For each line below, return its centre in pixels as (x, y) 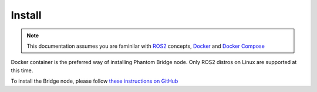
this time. (22, 70)
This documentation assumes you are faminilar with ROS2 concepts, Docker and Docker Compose (146, 46)
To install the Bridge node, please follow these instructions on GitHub (95, 81)
